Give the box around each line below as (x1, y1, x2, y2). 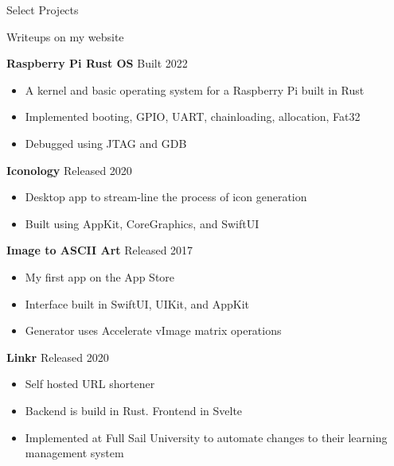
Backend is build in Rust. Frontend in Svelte (25, 402, 243, 418)
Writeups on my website (6, 28, 124, 45)
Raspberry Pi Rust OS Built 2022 (6, 55, 188, 72)
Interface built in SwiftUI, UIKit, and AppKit (25, 295, 250, 312)
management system (25, 445, 124, 461)
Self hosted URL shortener (25, 375, 155, 392)
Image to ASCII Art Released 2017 (6, 242, 193, 258)
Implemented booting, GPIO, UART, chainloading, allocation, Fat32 (25, 108, 361, 125)
